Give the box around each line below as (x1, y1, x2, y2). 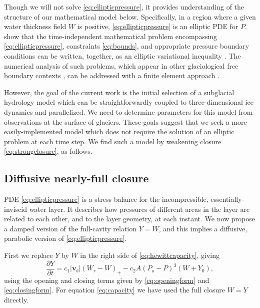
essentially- (210, 194, 244, 204)
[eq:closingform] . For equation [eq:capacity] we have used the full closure (4, 284, 225, 295)
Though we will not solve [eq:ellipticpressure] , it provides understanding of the (4, 2, 244, 12)
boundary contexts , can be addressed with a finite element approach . (4, 70, 219, 81)
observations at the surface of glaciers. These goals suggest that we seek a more (4, 116, 247, 127)
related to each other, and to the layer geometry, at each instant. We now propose (4, 213, 255, 224)
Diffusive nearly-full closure (4, 170, 149, 186)
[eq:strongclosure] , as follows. (4, 146, 92, 156)
